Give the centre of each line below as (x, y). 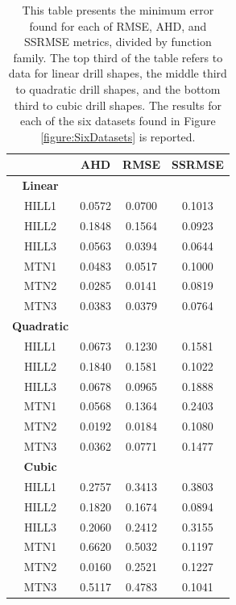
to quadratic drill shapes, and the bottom (118, 88)
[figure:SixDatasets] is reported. (118, 136)
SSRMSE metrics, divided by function (118, 42)
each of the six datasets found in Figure (118, 121)
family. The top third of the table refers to (118, 57)
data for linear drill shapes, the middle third (118, 73)
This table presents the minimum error (118, 10)
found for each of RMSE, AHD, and (118, 25)
